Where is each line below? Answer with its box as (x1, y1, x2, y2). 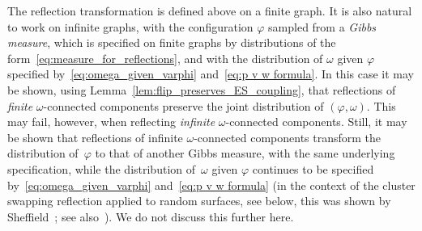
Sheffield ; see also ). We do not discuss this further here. (7, 208, 294, 225)
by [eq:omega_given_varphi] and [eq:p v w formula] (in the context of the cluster (7, 176, 416, 193)
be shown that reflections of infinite (7, 128, 183, 145)
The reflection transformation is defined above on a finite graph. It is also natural (7, 2, 412, 19)
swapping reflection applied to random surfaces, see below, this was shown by (7, 192, 391, 209)
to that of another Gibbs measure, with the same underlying (95, 145, 395, 162)
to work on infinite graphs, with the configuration (7, 18, 254, 35)
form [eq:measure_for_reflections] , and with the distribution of (7, 49, 323, 66)
